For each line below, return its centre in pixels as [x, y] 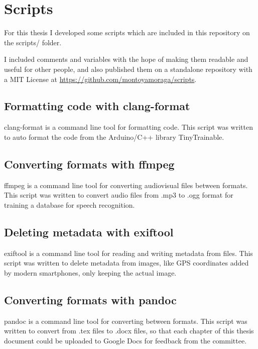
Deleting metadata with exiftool [89, 232]
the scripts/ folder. [33, 42]
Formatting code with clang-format [97, 106]
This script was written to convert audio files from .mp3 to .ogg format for [119, 195]
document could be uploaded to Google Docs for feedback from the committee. [125, 340]
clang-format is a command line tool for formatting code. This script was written [128, 127]
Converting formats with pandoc [90, 299]
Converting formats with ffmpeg [89, 164]
